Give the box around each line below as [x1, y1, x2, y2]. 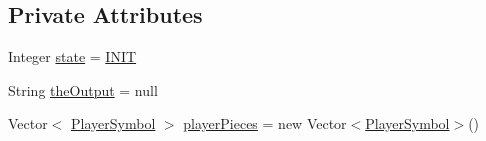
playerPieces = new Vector [183, 113, 347, 134]
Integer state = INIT [8, 46, 137, 67]
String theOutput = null [8, 79, 158, 100]
